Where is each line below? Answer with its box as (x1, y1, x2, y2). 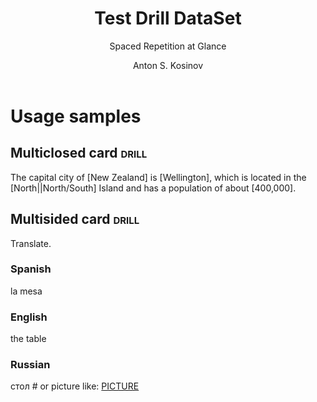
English (10, 310, 48, 324)
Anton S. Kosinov (132, 59, 204, 71)
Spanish (10, 262, 52, 276)
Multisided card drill (10, 211, 140, 228)
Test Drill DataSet (94, 7, 242, 30)
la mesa (10, 285, 43, 297)
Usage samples (10, 105, 142, 127)
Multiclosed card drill (10, 145, 148, 162)
